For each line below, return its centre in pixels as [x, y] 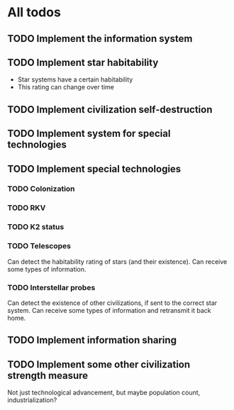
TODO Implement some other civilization [99, 364]
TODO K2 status [36, 227]
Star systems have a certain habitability [75, 79]
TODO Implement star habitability [83, 62]
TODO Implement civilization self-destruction [110, 110]
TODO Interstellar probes [51, 287]
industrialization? [32, 400]
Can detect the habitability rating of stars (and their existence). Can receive [117, 261]
